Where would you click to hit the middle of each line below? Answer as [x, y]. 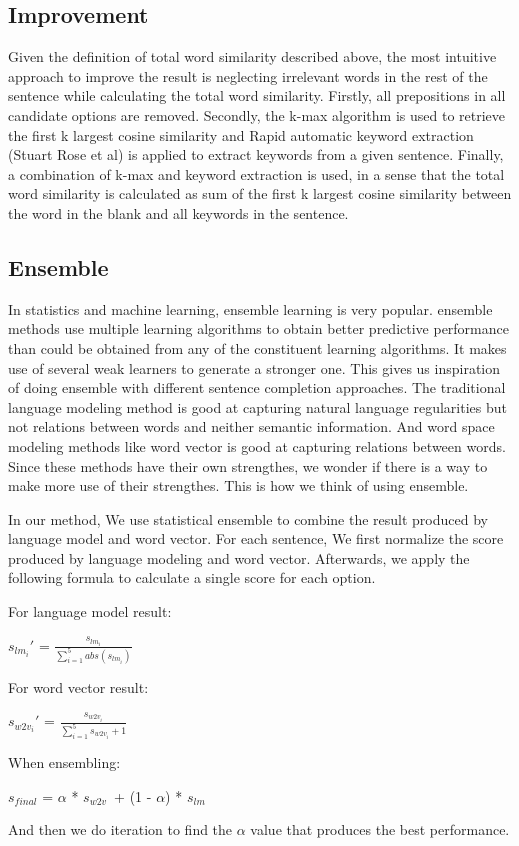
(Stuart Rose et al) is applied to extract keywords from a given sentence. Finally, [256, 154]
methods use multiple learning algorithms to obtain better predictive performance [258, 328]
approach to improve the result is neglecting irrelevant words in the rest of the [248, 75]
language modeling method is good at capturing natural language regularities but [257, 406]
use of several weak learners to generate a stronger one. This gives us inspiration [254, 367]
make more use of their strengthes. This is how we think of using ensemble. [238, 485]
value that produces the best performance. [380, 829]
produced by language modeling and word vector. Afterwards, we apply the [239, 557]
